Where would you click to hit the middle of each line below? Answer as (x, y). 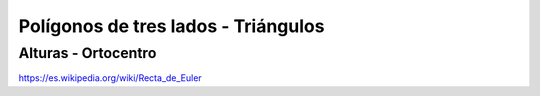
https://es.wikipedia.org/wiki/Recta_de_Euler (110, 78)
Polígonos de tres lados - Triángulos (171, 26)
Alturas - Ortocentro (87, 53)
